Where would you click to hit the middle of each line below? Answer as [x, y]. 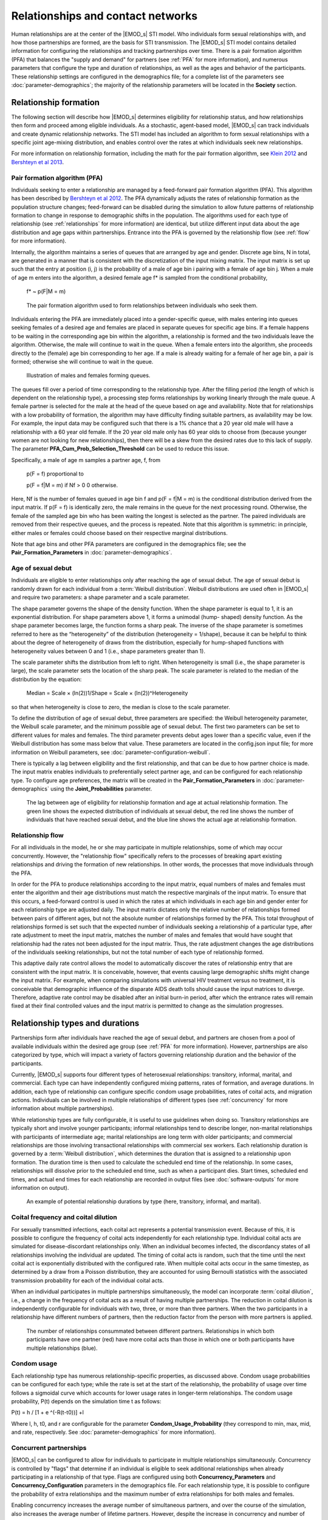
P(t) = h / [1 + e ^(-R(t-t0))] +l [48, 1412]
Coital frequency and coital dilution [64, 1217]
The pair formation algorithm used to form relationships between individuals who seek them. [142, 305]
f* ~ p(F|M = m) [46, 291]
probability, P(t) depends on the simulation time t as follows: [86, 1401]
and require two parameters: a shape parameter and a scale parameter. [101, 597]
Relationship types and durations [75, 1024]
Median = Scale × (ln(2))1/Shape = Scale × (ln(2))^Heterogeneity [107, 693]
